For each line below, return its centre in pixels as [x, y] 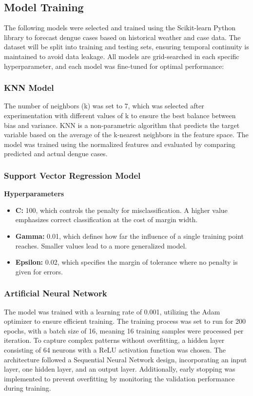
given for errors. [39, 271]
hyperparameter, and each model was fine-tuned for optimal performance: [114, 66]
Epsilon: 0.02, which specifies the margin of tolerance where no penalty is [126, 262]
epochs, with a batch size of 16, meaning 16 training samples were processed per [124, 330]
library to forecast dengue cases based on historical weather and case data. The [122, 37]
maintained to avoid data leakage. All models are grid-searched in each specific [122, 56]
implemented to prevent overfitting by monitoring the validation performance [119, 378]
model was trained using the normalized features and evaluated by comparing [120, 144]
